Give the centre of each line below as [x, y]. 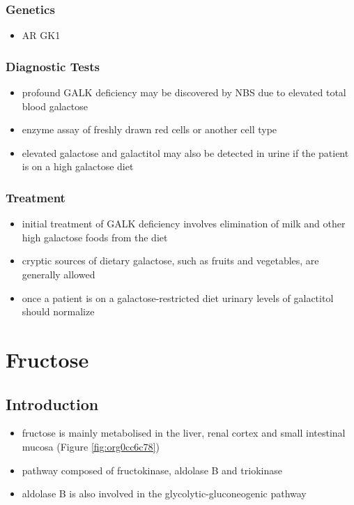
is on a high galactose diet [78, 166]
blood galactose [55, 106]
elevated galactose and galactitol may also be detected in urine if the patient [185, 152]
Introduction [52, 404]
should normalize [58, 311]
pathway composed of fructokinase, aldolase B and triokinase [152, 470]
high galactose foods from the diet [95, 237]
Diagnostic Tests [53, 66]
